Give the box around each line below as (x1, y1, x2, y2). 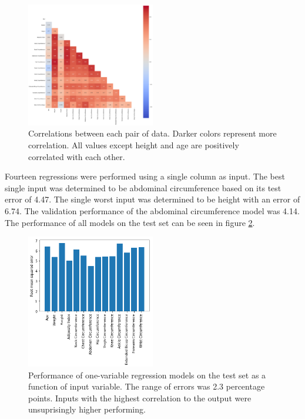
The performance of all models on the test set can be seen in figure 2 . (5, 216, 255, 228)
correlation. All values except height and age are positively (28, 138, 239, 151)
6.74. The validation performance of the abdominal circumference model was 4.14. (5, 204, 300, 217)
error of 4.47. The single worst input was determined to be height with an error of (5, 193, 300, 205)
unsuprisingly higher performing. (28, 403, 146, 415)
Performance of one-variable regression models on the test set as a (28, 368, 266, 381)
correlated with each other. (28, 150, 125, 162)
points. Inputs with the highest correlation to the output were (28, 391, 252, 404)
